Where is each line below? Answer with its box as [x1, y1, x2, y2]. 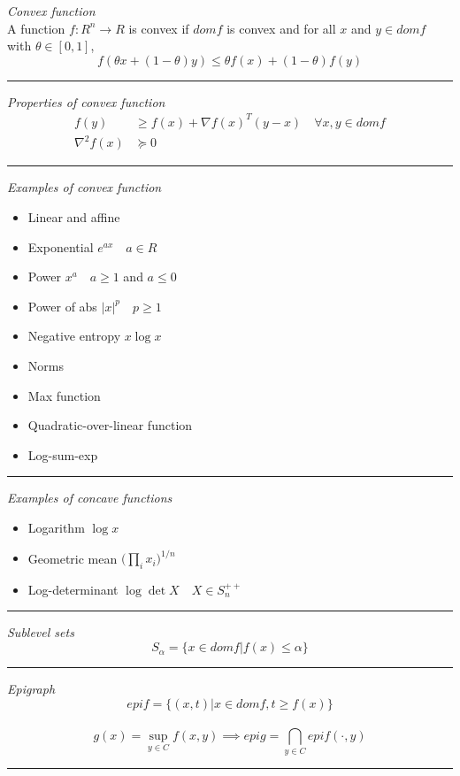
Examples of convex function [7, 178, 162, 196]
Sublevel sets [7, 623, 74, 642]
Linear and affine [27, 208, 120, 227]
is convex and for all [226, 19, 336, 37]
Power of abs [27, 296, 97, 315]
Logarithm [27, 518, 85, 536]
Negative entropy [27, 327, 121, 345]
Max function [27, 386, 101, 404]
